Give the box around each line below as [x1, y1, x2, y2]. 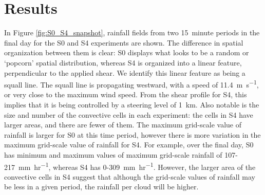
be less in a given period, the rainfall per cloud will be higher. [4, 181, 199, 192]
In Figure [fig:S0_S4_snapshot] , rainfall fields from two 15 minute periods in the [4, 27, 260, 38]
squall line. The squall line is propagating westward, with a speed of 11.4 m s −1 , [4, 78, 259, 90]
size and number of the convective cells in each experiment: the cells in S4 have [4, 109, 253, 120]
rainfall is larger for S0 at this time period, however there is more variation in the [4, 129, 261, 140]
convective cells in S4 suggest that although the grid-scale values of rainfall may [4, 171, 255, 182]
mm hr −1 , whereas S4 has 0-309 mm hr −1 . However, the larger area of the [18, 160, 256, 172]
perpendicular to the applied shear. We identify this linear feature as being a [4, 67, 245, 78]
